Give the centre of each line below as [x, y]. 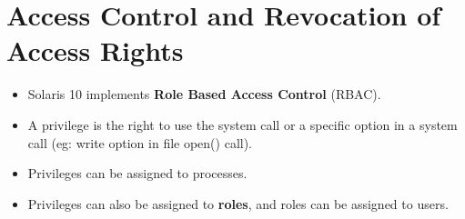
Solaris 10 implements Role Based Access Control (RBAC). [204, 94]
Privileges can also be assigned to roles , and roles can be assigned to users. [238, 203]
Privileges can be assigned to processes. [137, 173]
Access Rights [95, 50]
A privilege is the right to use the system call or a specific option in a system [243, 124]
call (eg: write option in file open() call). [140, 142]
